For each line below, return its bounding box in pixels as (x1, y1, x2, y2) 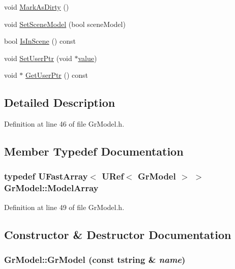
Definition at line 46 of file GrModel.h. (4, 118, 125, 129)
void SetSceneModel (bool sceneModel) (4, 18, 126, 29)
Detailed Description (4, 95, 115, 110)
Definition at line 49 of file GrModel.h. (4, 201, 125, 212)
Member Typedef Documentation (4, 143, 184, 159)
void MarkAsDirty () (4, 2, 69, 12)
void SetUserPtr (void (4, 52, 72, 63)
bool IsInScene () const (4, 36, 76, 46)
